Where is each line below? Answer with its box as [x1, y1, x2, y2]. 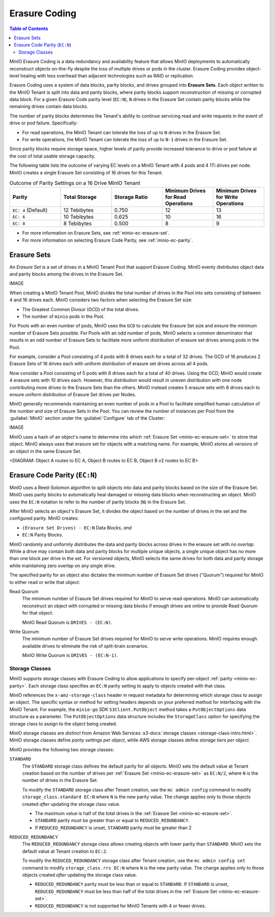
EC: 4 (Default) [12, 207, 48, 214]
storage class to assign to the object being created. [9, 721, 117, 727]
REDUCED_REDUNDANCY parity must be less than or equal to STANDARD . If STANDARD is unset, [35, 881, 229, 887]
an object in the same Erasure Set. [9, 448, 81, 454]
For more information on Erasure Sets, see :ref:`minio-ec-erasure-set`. [22, 230, 170, 236]
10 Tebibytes [63, 213, 94, 220]
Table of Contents [9, 26, 48, 32]
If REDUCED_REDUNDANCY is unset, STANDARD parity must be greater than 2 [35, 824, 192, 831]
